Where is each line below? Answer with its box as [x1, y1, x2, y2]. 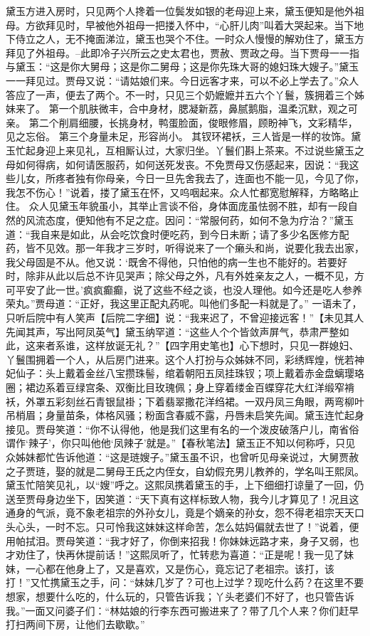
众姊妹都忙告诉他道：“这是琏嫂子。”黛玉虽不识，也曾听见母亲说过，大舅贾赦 [6, 450, 359, 464]
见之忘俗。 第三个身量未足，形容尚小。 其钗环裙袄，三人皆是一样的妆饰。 [6, 129, 351, 144]
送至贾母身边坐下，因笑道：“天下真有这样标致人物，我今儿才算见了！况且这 [6, 491, 359, 506]
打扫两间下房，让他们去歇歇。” [6, 617, 145, 632]
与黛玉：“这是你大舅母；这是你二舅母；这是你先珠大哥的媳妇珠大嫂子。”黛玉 [6, 59, 359, 74]
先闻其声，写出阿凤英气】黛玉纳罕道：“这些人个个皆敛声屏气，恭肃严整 [6, 324, 339, 339]
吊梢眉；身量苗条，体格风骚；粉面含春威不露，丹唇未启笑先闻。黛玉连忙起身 [6, 408, 364, 423]
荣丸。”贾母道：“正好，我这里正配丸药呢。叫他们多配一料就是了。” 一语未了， [6, 296, 362, 311]
